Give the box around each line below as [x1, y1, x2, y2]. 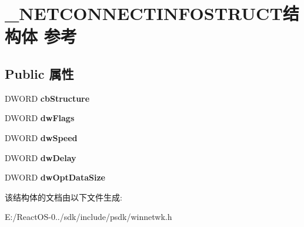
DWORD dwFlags [5, 112, 75, 124]
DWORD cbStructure [5, 92, 90, 104]
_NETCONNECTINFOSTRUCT [5, 1, 283, 25]
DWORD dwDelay [5, 151, 76, 163]
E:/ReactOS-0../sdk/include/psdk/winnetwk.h [5, 211, 172, 223]
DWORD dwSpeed [5, 131, 78, 143]
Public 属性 [5, 64, 74, 82]
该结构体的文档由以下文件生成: [5, 191, 122, 203]
